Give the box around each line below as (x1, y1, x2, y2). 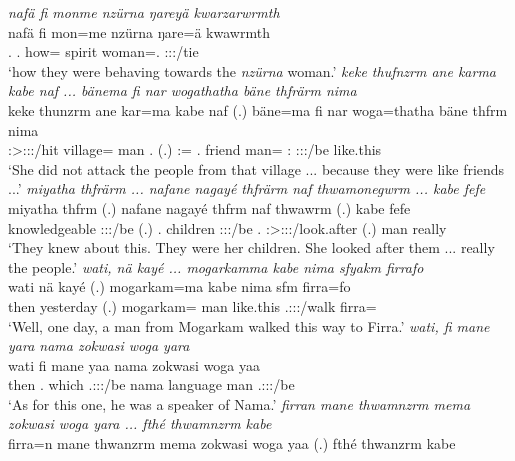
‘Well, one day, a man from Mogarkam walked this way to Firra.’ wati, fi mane (8, 315, 490, 336)
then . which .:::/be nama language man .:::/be (8, 374, 295, 395)
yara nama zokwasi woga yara (8, 335, 190, 356)
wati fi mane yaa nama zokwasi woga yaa (8, 354, 261, 375)
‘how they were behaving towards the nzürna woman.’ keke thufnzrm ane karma (8, 60, 497, 81)
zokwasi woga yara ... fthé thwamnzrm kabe (8, 413, 272, 434)
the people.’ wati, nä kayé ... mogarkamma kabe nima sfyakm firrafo (8, 256, 424, 277)
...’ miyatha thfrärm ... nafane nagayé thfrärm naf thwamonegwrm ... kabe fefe (8, 178, 486, 199)
